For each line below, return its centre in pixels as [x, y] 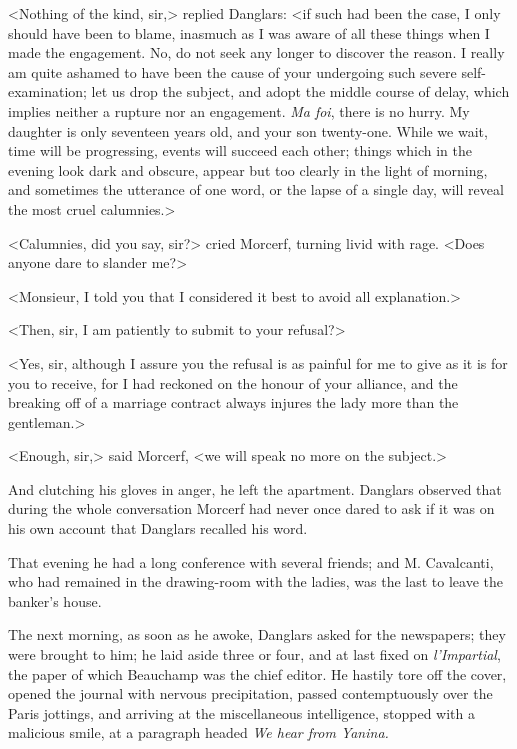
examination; [47, 91]
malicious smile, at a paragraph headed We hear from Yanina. [198, 732]
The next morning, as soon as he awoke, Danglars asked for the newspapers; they [257, 634]
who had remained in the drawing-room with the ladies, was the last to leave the [255, 581]
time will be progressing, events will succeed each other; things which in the [240, 150]
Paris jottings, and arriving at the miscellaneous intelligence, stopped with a [241, 712]
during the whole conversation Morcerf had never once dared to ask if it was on [251, 508]
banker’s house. [55, 600]
